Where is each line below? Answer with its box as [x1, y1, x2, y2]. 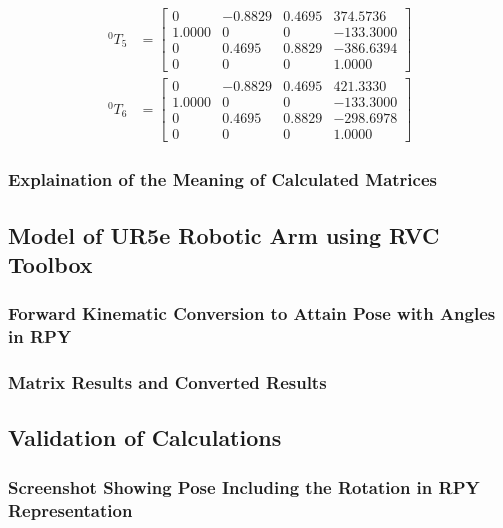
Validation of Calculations [8, 422, 282, 453]
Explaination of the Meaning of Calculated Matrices [8, 167, 437, 192]
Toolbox [8, 248, 93, 279]
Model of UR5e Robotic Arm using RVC [8, 219, 440, 250]
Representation [8, 497, 133, 522]
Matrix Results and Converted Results [8, 370, 327, 395]
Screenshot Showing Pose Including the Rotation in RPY [8, 474, 480, 499]
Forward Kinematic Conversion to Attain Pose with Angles [8, 301, 496, 326]
